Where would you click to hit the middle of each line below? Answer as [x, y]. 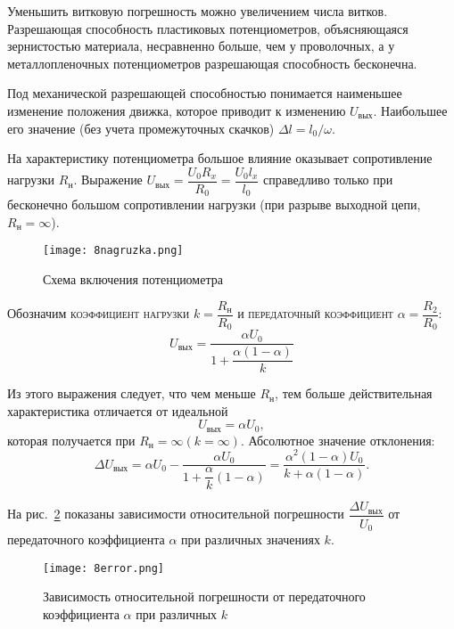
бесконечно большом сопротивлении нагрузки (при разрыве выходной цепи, [214, 204]
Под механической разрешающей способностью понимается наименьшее [205, 93]
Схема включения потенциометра [133, 279]
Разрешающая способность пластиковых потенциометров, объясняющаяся [208, 28]
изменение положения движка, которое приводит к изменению [177, 110]
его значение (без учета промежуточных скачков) [141, 128]
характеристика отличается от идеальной [118, 410]
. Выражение [108, 180]
